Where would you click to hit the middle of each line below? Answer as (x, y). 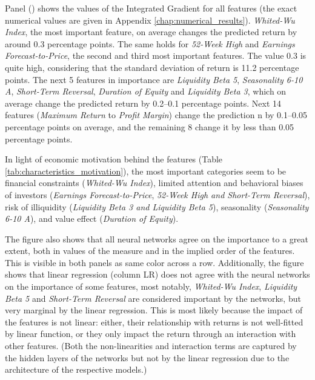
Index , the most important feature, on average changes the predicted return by (151, 32)
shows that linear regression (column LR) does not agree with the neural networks (157, 274)
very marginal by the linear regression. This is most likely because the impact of (154, 310)
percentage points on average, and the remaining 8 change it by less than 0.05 (150, 126)
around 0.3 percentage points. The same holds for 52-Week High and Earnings (150, 43)
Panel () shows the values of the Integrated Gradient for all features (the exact (151, 8)
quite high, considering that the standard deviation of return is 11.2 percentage (152, 67)
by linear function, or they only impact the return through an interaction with (151, 334)
